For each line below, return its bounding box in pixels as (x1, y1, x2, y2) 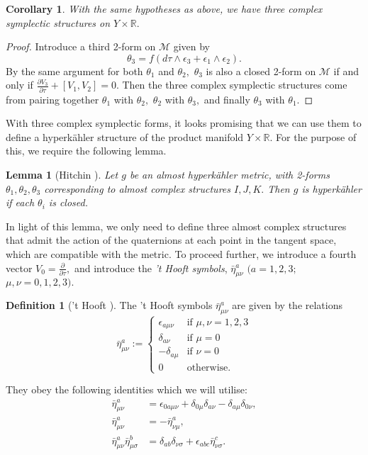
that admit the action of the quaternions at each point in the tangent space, (6, 232, 337, 247)
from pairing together (6, 91, 99, 106)
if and (333, 63, 359, 78)
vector (6, 260, 33, 275)
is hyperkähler (301, 181, 362, 196)
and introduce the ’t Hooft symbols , (74, 260, 228, 275)
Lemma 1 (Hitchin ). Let (6, 167, 118, 182)
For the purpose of (276, 129, 357, 144)
